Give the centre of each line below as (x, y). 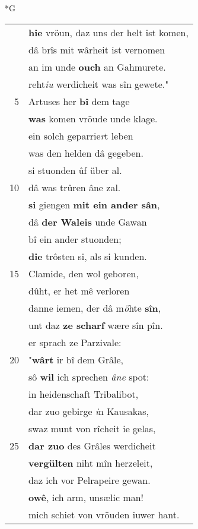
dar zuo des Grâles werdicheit (92, 445)
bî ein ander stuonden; (75, 239)
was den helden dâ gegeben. (86, 153)
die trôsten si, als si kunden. (88, 256)
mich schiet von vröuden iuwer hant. (104, 514)
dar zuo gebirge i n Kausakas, (89, 411)
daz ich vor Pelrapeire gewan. (90, 480)
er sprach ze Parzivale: (75, 342)
